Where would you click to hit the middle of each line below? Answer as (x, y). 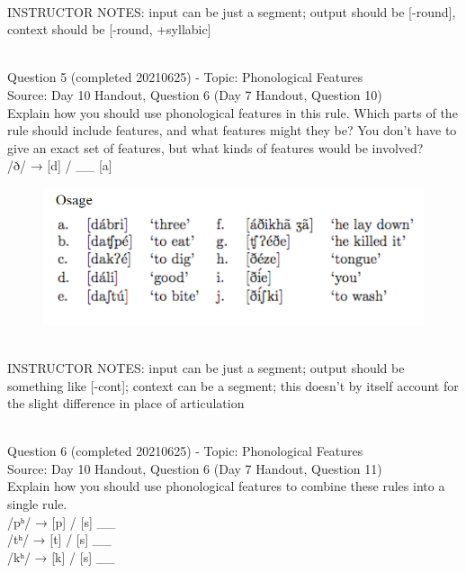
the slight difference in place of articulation (126, 403)
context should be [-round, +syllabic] (109, 29)
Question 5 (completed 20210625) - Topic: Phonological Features (185, 77)
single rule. (37, 504)
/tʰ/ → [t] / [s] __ (59, 539)
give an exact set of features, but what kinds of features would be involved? (215, 147)
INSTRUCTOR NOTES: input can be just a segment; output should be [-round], (232, 11)
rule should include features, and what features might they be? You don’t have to (232, 130)
